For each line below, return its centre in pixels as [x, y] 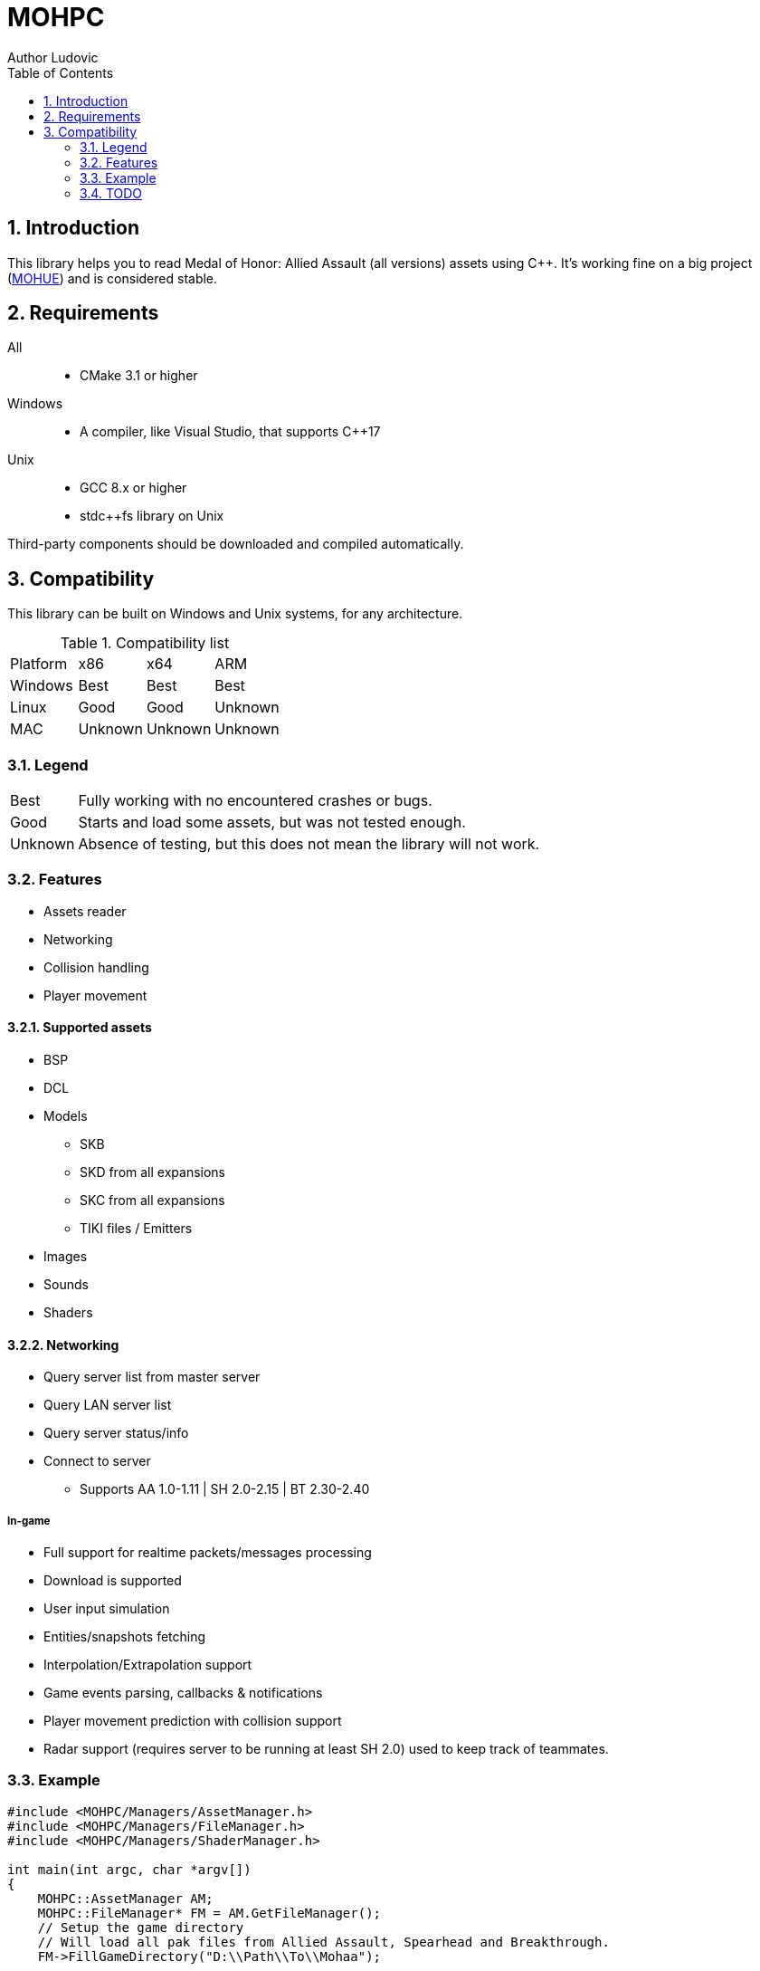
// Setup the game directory [141, 1927]
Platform [39, 664]
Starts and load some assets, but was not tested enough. [272, 823]
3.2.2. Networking [63, 1344]
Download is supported [113, 1580]
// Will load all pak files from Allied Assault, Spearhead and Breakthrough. [323, 1942]
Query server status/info [116, 1433]
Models [66, 1116]
